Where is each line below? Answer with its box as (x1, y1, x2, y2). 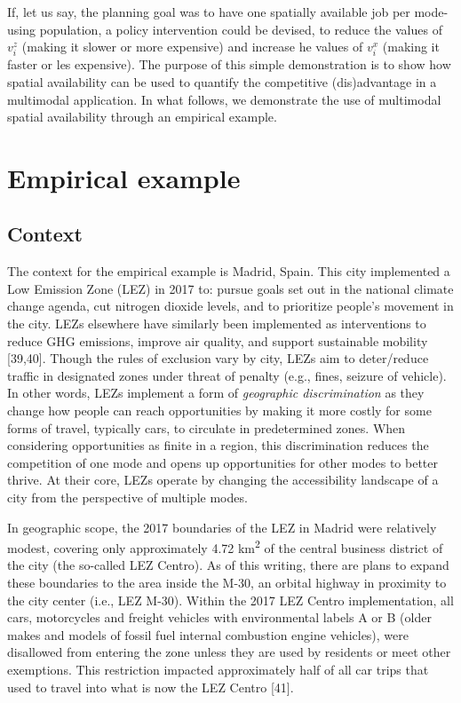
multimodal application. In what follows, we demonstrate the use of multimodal (7, 90, 441, 108)
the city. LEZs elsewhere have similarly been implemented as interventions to (7, 314, 426, 333)
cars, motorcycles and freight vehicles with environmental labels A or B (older (7, 608, 432, 627)
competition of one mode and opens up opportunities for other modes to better (7, 453, 438, 471)
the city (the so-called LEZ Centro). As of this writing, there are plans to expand (7, 556, 449, 574)
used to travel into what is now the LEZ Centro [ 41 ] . (7, 677, 294, 696)
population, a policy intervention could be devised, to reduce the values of (39, 20, 442, 38)
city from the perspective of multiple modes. (7, 488, 248, 507)
